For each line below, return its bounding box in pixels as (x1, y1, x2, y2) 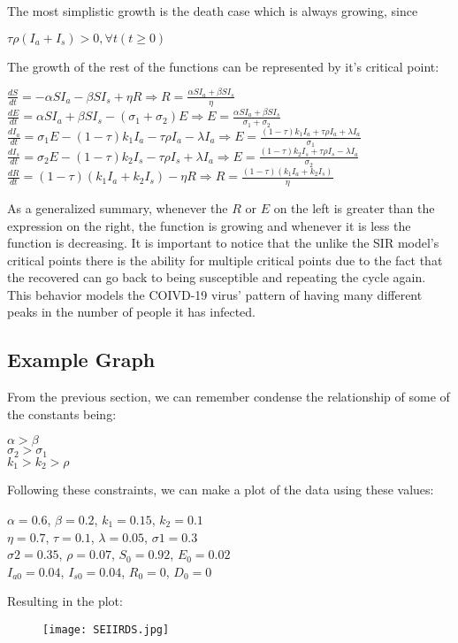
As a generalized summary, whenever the (7, 198, 228, 217)
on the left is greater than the (273, 198, 435, 217)
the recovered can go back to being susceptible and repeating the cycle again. (7, 268, 426, 287)
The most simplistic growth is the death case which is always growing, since (7, 2, 418, 19)
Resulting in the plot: (7, 592, 123, 610)
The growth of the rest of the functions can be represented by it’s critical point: (7, 57, 439, 75)
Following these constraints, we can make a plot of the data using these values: (7, 480, 434, 499)
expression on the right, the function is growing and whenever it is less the (7, 216, 411, 234)
